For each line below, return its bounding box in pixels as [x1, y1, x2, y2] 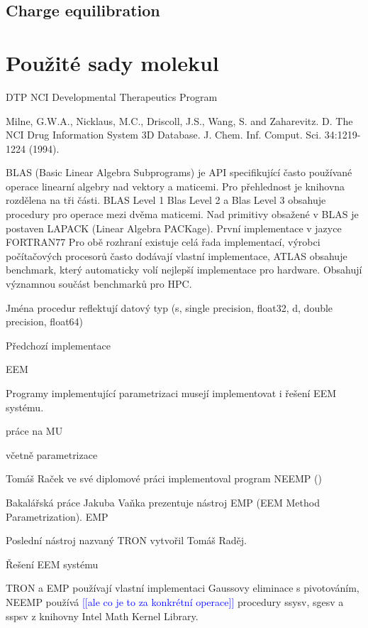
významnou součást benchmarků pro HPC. [6, 276, 192, 291]
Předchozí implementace [6, 337, 111, 352]
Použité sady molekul [6, 48, 219, 77]
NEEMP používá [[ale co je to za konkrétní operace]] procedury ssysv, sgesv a [6, 594, 344, 609]
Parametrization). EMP [6, 509, 108, 524]
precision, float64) [6, 314, 84, 329]
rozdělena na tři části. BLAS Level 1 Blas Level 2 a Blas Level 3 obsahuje [6, 193, 326, 207]
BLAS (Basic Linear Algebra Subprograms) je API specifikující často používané [6, 165, 352, 180]
